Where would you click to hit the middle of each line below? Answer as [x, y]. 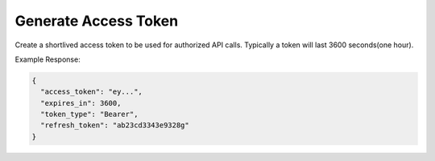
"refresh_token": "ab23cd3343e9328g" [115, 125]
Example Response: [48, 59]
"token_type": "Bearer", [89, 115]
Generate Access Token [97, 21]
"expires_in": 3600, [81, 103]
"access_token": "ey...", [91, 92]
